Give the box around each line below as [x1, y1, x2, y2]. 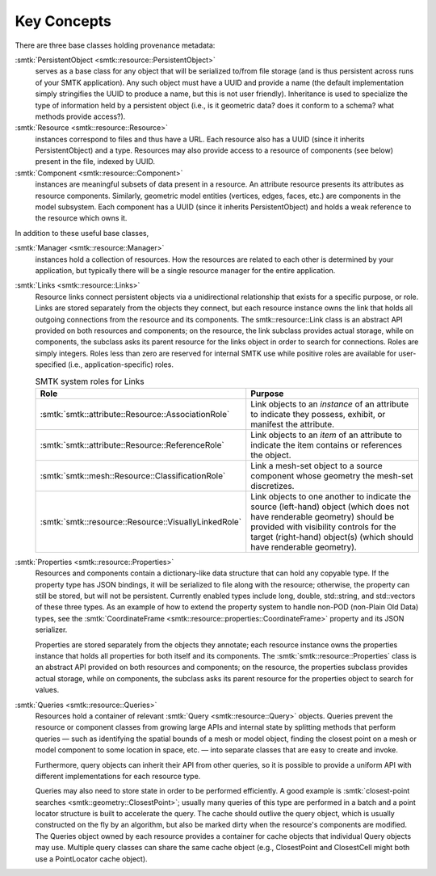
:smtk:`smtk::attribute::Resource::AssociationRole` [40, 408, 230, 419]
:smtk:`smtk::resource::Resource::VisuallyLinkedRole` [40, 516, 242, 527]
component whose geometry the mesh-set [250, 470, 413, 481]
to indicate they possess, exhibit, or [250, 408, 386, 419]
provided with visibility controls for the [250, 521, 396, 533]
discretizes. [250, 480, 295, 491]
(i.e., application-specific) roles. [67, 360, 174, 369]
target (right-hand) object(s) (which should [250, 531, 413, 542]
